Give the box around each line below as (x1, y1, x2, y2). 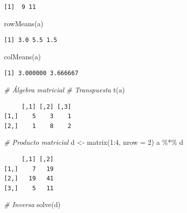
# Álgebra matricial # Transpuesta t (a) (4, 84, 125, 94)
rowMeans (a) (4, 18, 44, 28)
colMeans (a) (4, 51, 41, 61)
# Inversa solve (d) (4, 199, 61, 210)
